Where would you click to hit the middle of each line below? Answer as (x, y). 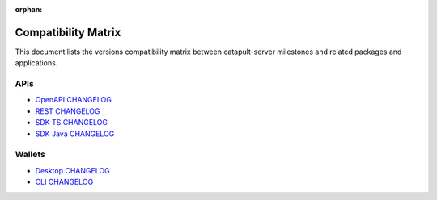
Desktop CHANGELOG (73, 170)
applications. (36, 63)
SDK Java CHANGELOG (75, 134)
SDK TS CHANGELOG (72, 123)
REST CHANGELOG (68, 111)
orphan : (29, 9)
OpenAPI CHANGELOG (74, 100)
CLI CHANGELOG (64, 182)
